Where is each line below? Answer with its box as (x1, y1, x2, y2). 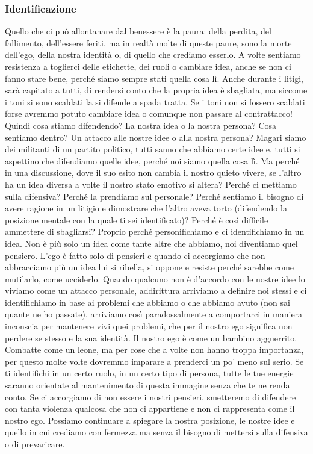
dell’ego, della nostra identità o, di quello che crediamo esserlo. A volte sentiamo (5, 48, 301, 61)
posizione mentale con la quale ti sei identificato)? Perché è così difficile (5, 213, 268, 226)
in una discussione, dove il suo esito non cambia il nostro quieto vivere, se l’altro (5, 166, 302, 179)
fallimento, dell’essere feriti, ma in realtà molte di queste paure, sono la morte (5, 36, 292, 49)
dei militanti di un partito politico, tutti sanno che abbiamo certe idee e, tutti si (5, 143, 300, 155)
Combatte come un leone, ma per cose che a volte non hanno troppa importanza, (5, 343, 304, 356)
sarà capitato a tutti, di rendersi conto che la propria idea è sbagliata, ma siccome (5, 84, 308, 96)
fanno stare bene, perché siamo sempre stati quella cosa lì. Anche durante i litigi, (5, 72, 303, 84)
